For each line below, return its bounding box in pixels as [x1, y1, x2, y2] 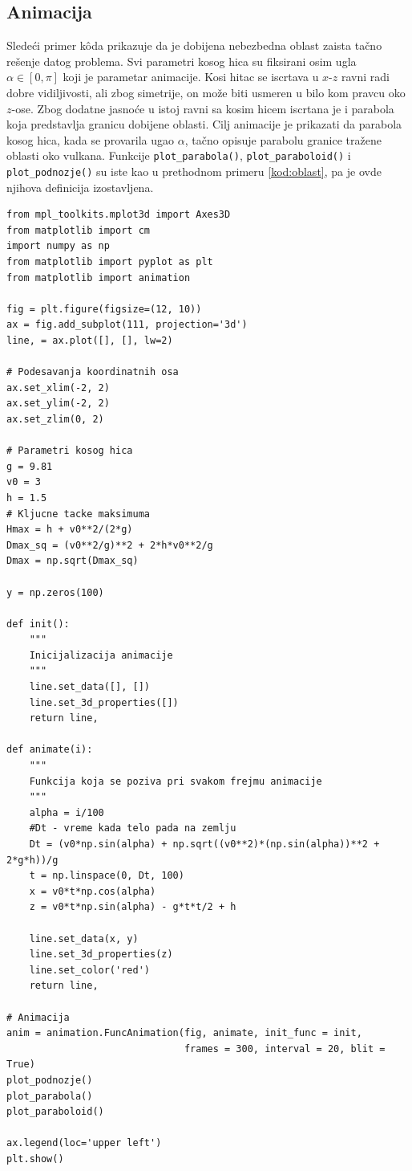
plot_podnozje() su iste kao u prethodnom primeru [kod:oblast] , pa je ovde [6, 163, 382, 180]
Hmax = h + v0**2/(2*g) [6, 524, 133, 536]
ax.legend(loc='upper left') [6, 1137, 162, 1149]
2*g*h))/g [6, 854, 59, 866]
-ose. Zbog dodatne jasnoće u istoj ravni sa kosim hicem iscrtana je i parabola [11, 100, 394, 116]
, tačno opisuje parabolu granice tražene [184, 131, 382, 148]
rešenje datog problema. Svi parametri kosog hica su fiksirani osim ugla [6, 52, 357, 69]
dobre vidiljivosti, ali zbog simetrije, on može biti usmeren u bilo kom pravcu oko [6, 84, 406, 100]
